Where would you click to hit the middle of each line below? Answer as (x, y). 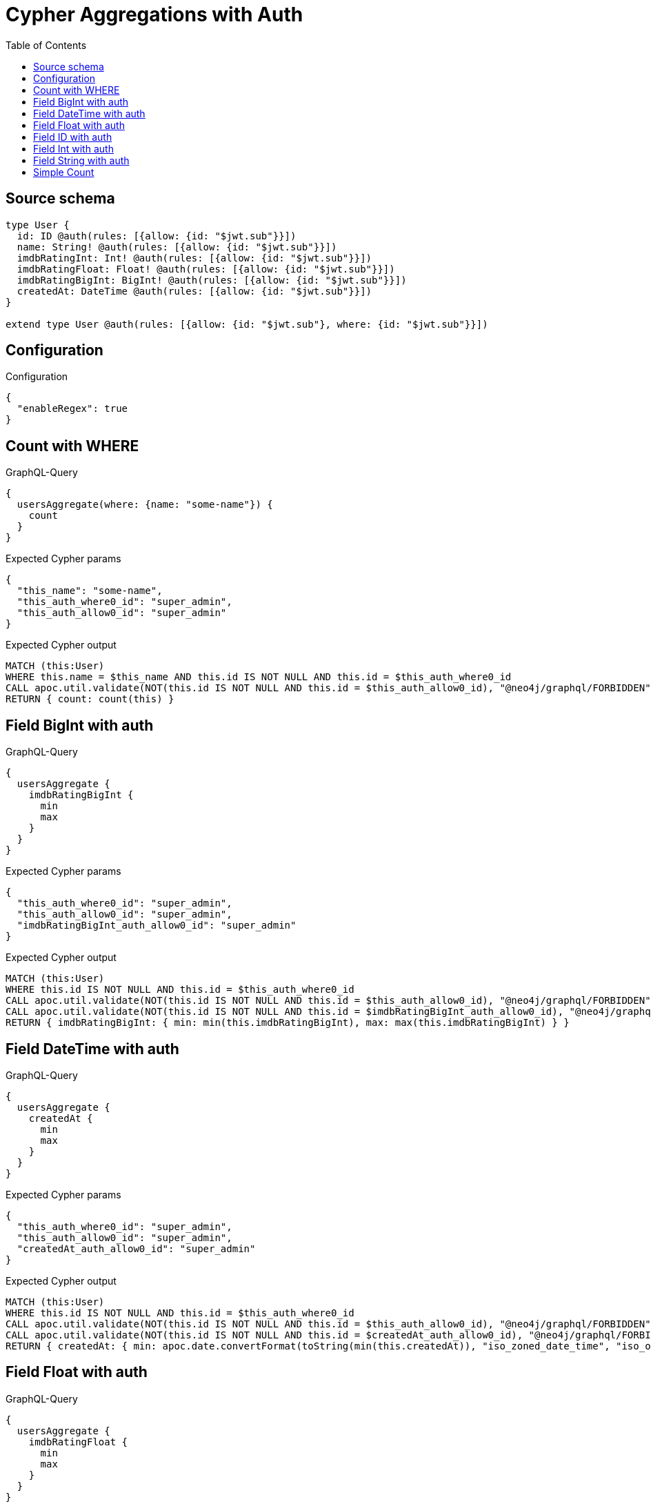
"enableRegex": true (72, 409)
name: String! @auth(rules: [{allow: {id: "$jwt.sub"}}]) (177, 247)
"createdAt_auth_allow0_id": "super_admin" (136, 1248)
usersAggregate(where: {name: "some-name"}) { (145, 505)
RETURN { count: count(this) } (90, 699)
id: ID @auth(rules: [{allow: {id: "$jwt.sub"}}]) (157, 236)
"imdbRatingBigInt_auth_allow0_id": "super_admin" (157, 926)
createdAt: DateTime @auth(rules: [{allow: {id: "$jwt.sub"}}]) (194, 291)
